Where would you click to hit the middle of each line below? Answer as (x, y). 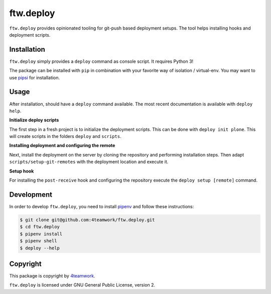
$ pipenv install (41, 234)
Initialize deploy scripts (34, 120)
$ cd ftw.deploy (40, 227)
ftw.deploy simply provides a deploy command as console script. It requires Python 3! (101, 61)
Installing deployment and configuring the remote (62, 145)
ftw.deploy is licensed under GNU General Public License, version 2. (82, 285)
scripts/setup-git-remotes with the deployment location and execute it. (89, 162)
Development (31, 194)
